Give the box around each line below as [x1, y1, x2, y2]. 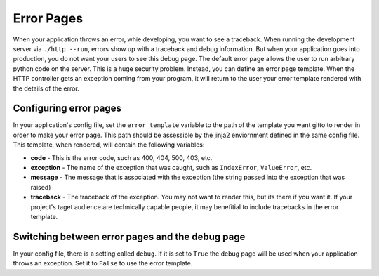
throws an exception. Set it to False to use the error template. [13, 259, 193, 268]
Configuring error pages [13, 103, 122, 114]
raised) [30, 183, 51, 191]
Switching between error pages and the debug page [13, 230, 246, 242]
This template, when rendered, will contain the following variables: [13, 140, 205, 149]
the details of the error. [13, 84, 80, 93]
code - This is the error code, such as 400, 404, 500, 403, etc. [30, 153, 213, 162]
